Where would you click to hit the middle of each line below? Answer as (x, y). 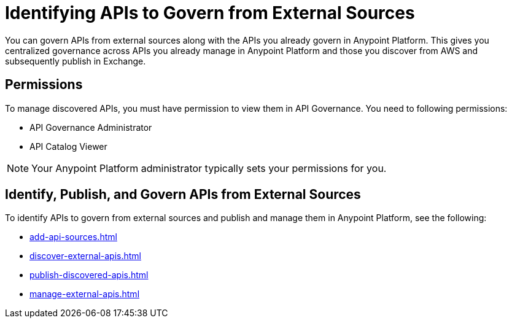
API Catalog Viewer (68, 146)
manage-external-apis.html (85, 294)
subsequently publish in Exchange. (76, 61)
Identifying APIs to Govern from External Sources (210, 13)
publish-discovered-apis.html (89, 275)
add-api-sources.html (73, 237)
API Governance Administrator (91, 127)
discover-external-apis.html (85, 256)
